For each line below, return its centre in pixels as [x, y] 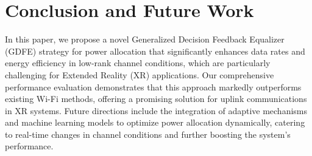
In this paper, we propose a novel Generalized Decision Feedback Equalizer [145, 39]
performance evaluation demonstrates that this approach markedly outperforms [153, 86]
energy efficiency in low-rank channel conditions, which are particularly [138, 63]
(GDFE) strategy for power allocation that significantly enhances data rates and [155, 51]
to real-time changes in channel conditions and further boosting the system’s [148, 134]
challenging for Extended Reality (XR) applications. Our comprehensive [140, 74]
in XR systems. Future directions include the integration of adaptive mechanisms [156, 110]
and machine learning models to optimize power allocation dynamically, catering [155, 122]
